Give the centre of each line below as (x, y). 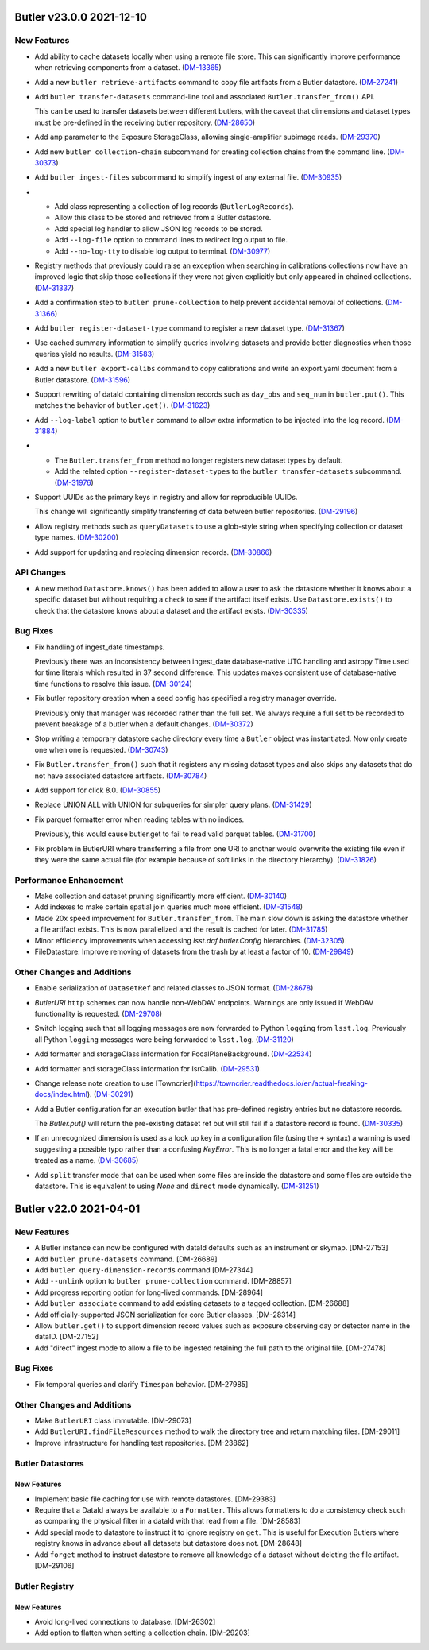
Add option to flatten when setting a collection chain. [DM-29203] (142, 1633)
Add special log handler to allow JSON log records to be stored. (158, 229)
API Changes (41, 572)
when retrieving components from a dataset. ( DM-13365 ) (128, 68)
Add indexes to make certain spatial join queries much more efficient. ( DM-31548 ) (169, 907)
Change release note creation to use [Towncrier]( (115, 1083)
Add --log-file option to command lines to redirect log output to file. (171, 240)
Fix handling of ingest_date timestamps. (100, 647)
